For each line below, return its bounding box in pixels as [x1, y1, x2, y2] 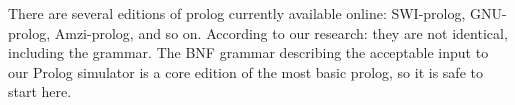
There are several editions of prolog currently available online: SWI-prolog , [8, 3, 466, 23]
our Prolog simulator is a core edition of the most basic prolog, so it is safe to [8, 61, 483, 82]
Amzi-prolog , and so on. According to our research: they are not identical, [54, 22, 508, 43]
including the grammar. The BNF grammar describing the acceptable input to [8, 42, 489, 63]
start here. [8, 81, 72, 102]
